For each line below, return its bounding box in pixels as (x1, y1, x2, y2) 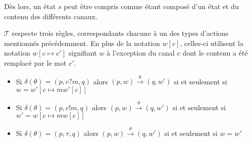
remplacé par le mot (4, 57, 66, 68)
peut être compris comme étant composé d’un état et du (63, 1, 239, 11)
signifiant (68, 48, 97, 58)
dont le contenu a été (182, 48, 248, 58)
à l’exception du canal (106, 48, 175, 58)
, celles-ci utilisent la (180, 37, 243, 48)
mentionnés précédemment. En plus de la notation (4, 37, 160, 48)
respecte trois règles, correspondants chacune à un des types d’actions (12, 28, 229, 38)
